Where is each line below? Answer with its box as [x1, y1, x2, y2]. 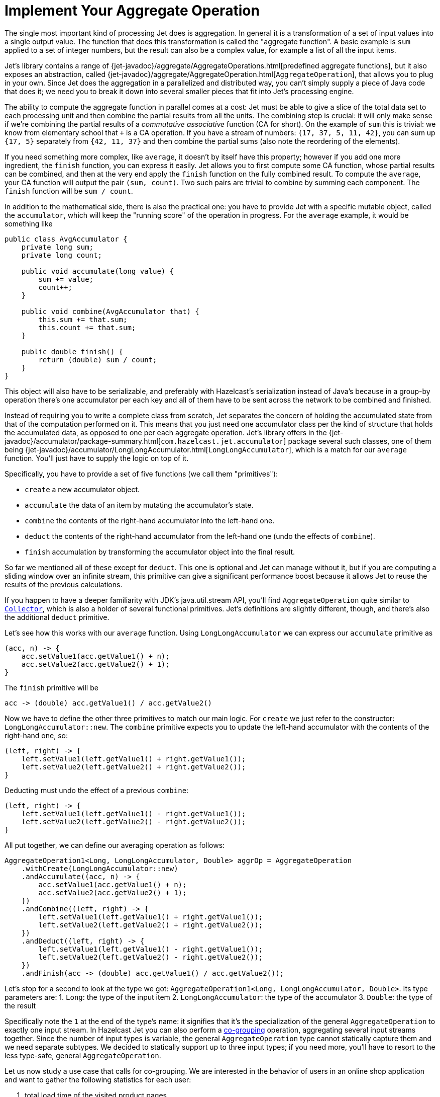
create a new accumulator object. [25, 485, 140, 494]
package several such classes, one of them [288, 436, 431, 445]
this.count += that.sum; [38, 323, 136, 332]
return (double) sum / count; [38, 355, 157, 364]
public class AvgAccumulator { [5, 234, 128, 243]
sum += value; [38, 275, 94, 283]
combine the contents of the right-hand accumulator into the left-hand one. [25, 516, 275, 525]
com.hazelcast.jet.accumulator [160, 437, 284, 445]
